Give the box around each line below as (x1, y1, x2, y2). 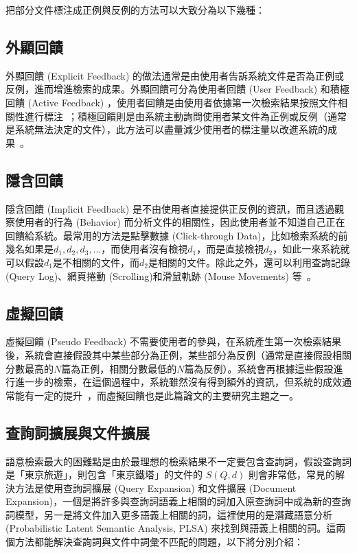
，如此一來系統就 (273, 242, 350, 256)
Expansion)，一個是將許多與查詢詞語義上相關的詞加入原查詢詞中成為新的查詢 (5, 494, 352, 508)
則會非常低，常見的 (248, 467, 335, 482)
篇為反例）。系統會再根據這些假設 (184, 361, 334, 375)
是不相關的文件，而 (52, 255, 139, 269)
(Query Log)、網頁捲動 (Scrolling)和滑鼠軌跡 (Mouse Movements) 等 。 (5, 268, 316, 283)
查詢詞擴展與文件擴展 (5, 421, 150, 443)
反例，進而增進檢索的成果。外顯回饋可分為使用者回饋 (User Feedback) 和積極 (5, 82, 349, 96)
